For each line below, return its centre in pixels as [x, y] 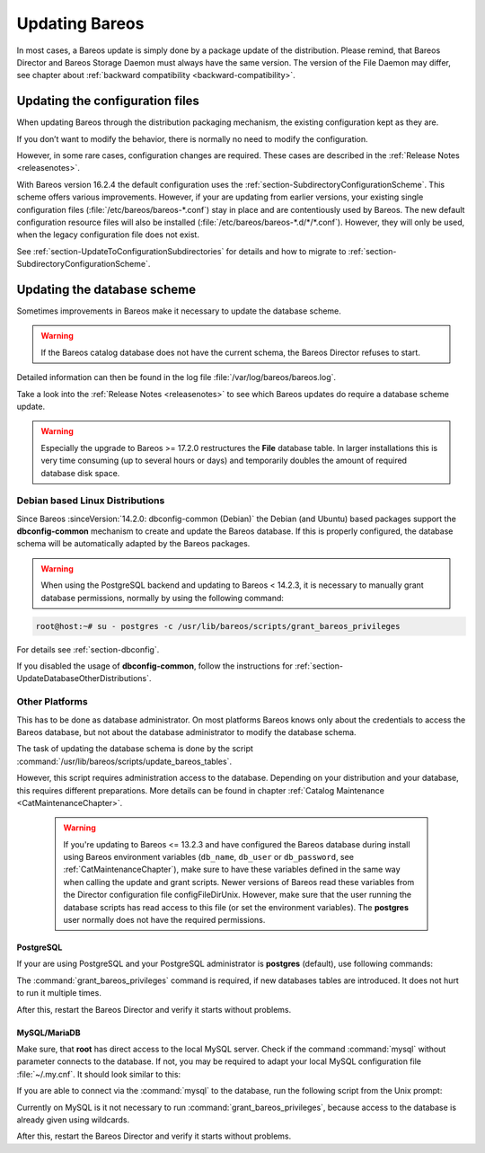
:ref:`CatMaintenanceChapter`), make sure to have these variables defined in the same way [232, 869]
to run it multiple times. [59, 993]
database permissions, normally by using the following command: [163, 598]
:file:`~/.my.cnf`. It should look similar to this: [99, 1074]
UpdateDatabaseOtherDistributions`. [84, 678]
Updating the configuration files [108, 101]
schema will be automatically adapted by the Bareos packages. [133, 544]
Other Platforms [53, 702]
